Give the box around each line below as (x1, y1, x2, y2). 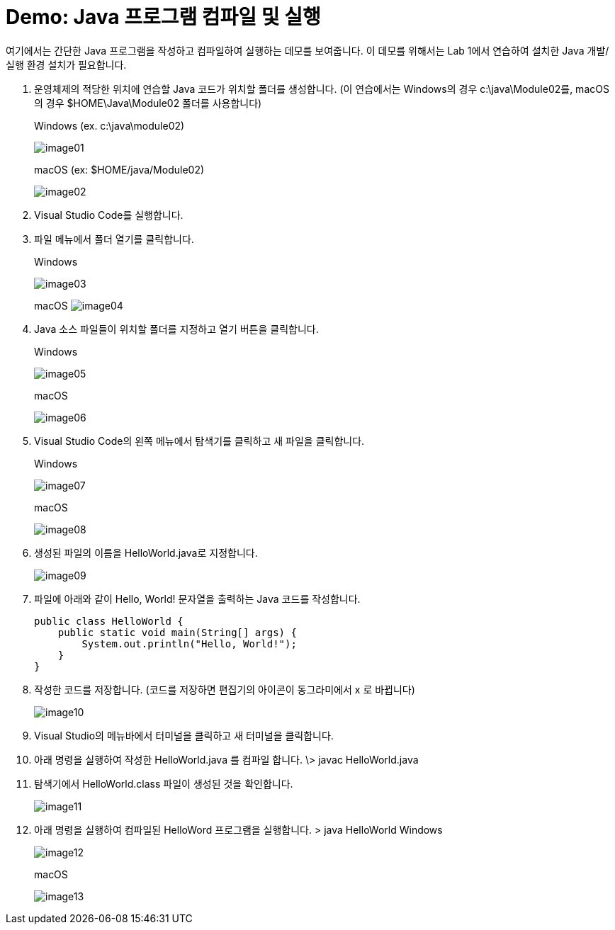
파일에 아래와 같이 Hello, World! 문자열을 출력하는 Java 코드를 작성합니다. (34, 592, 361, 605)
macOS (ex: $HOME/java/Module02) (34, 163, 205, 176)
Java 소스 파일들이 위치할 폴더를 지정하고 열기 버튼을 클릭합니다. (34, 322, 319, 335)
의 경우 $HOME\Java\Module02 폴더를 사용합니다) (34, 96, 262, 109)
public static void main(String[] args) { (57, 626, 297, 638)
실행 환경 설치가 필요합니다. (6, 58, 127, 71)
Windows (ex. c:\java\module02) (34, 119, 185, 132)
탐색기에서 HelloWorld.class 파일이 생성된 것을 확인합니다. (34, 777, 293, 790)
